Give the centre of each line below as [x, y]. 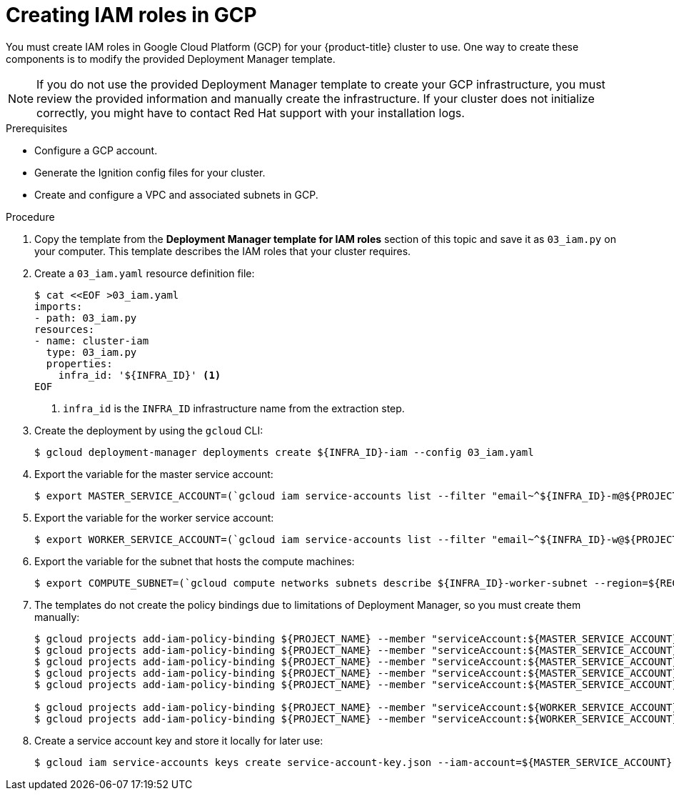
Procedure [30, 217]
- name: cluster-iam [92, 340]
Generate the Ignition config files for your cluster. [150, 172]
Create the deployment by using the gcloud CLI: [149, 430]
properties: [79, 363]
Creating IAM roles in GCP [131, 15]
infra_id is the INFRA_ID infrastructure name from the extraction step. [234, 408]
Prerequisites [37, 128]
